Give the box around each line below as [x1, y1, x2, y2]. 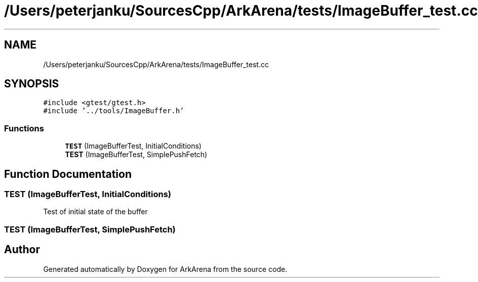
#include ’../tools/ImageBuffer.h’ [43, 107, 184, 115]
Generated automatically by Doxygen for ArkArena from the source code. [43, 264, 288, 273]
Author [4, 243, 40, 256]
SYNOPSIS [4, 77, 59, 90]
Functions [4, 123, 44, 133]
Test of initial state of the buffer [43, 207, 148, 216]
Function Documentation [4, 167, 132, 180]
